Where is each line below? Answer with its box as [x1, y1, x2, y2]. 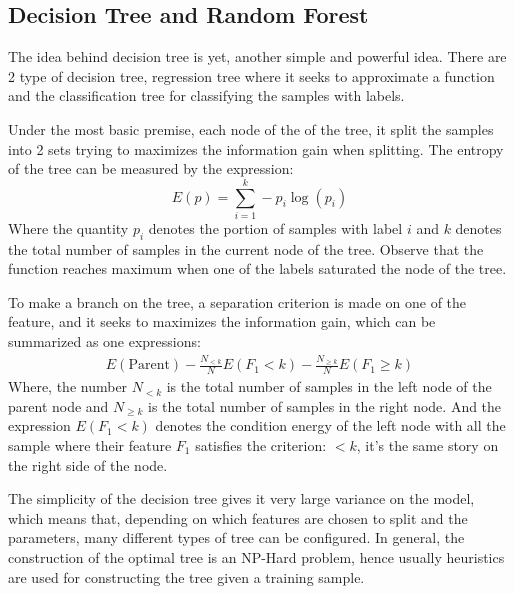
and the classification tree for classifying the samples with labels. [8, 85, 405, 106]
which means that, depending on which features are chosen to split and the [8, 507, 468, 528]
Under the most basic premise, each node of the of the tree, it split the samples [8, 118, 494, 139]
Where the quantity [8, 217, 129, 238]
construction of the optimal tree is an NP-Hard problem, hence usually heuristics [8, 546, 505, 567]
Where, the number [8, 376, 128, 397]
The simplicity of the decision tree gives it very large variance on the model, [8, 488, 475, 509]
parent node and [8, 395, 109, 416]
